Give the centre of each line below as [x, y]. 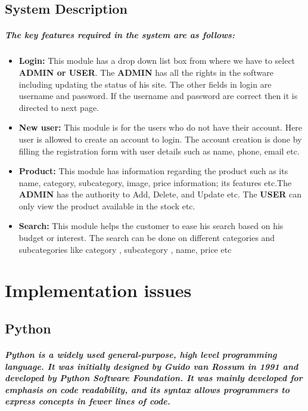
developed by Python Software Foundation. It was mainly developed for [154, 378]
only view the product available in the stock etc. [107, 205]
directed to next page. [59, 107]
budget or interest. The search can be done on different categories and [147, 238]
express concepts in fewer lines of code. [88, 401]
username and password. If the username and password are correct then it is [158, 96]
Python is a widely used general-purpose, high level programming [141, 354]
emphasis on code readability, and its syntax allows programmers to [147, 389]
